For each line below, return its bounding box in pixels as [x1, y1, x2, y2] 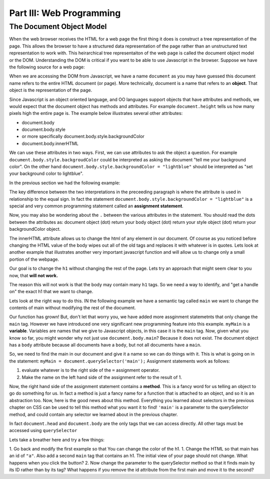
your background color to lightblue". [9, 170, 83, 177]
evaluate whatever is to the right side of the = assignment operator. [21, 367, 160, 373]
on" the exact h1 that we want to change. [9, 289, 93, 295]
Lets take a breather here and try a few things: [9, 437, 105, 443]
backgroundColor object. [9, 226, 61, 232]
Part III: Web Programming [9, 7, 121, 18]
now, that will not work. [9, 272, 58, 278]
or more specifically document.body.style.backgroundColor [21, 133, 145, 139]
